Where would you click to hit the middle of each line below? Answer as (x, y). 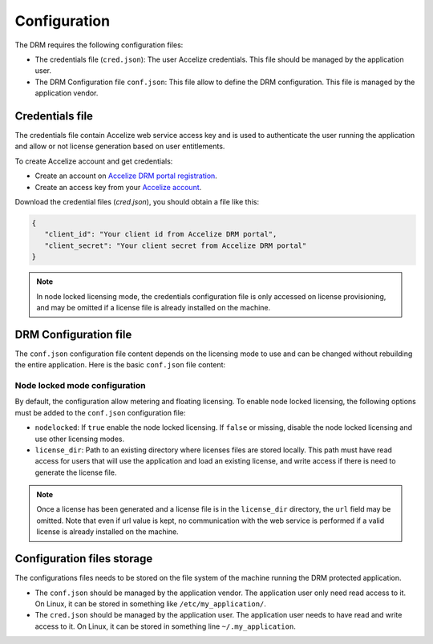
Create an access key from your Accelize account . (118, 187)
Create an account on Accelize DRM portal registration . (126, 176)
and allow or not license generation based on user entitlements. (120, 146)
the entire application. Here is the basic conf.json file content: (120, 365)
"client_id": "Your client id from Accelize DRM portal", (161, 234)
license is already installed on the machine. (108, 532)
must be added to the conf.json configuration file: (100, 412)
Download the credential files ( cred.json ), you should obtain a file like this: (137, 201)
